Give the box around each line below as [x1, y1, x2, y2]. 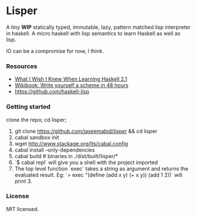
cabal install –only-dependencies [14, 146, 95, 153]
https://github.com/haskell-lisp [14, 88, 89, 95]
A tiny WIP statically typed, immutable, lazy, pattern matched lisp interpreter [6, 24, 191, 31]
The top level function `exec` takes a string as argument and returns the [14, 165, 189, 172]
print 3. [14, 178, 32, 185]
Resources [6, 62, 38, 70]
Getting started [6, 103, 51, 111]
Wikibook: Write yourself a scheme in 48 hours [14, 82, 129, 89]
